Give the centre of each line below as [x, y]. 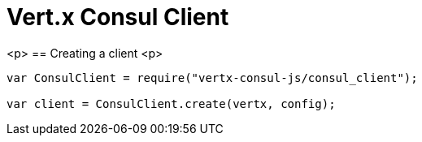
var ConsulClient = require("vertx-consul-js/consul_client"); [212, 77]
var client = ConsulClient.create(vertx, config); [171, 103]
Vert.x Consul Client [118, 17]
